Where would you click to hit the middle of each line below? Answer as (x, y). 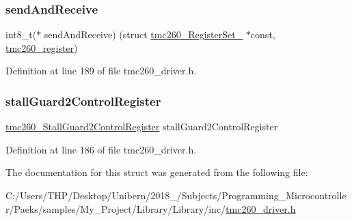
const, (263, 34)
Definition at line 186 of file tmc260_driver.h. (101, 149)
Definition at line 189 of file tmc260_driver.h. (101, 71)
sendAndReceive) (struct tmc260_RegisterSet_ (144, 34)
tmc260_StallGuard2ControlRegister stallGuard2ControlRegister (142, 127)
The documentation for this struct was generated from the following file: (157, 172)
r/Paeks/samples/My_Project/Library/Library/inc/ (116, 208)
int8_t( (21, 34)
